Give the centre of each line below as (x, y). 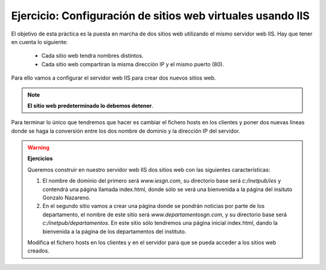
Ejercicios (40, 159)
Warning (38, 148)
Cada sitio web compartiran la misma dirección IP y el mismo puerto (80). (133, 64)
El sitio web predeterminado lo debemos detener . (91, 105)
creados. (38, 251)
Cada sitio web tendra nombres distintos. (92, 56)
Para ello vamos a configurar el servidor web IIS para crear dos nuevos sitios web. (113, 78)
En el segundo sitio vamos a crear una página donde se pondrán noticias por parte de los (154, 206)
